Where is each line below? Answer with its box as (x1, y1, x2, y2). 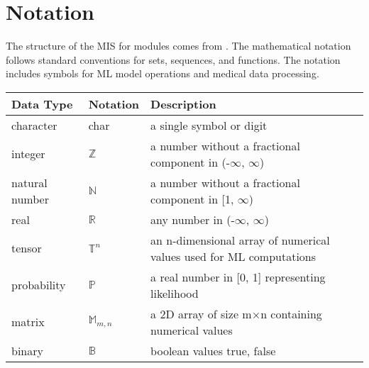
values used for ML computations (150, 247, 316, 264)
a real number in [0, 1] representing (150, 268, 326, 285)
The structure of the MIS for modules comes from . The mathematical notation (6, 38, 351, 53)
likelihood (150, 284, 199, 301)
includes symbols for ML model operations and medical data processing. (6, 66, 319, 81)
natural (11, 174, 48, 191)
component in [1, (150, 190, 234, 207)
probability (11, 277, 66, 294)
